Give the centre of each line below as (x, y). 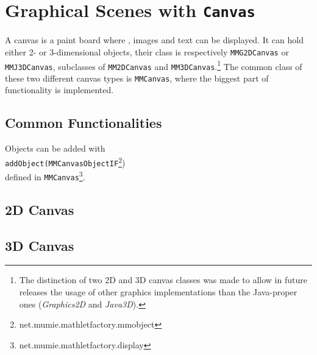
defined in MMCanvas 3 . (45, 176)
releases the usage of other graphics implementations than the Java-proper (158, 292)
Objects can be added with (55, 148)
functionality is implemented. (59, 90)
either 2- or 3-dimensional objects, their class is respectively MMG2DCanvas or (147, 51)
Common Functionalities (84, 123)
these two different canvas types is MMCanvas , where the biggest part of (137, 78)
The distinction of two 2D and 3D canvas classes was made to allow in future (163, 280)
